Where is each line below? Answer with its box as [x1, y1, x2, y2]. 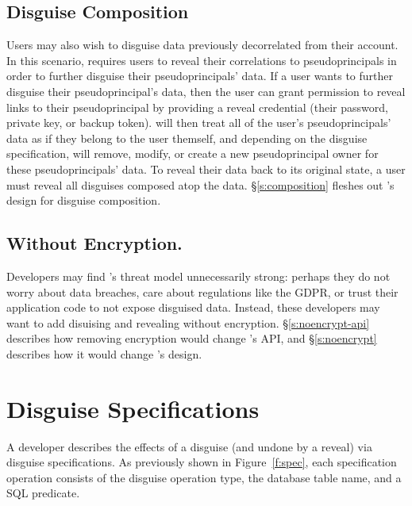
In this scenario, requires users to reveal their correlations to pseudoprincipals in [6, 52, 397, 68]
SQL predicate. [6, 485, 80, 501]
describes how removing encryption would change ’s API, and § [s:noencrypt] [6, 330, 377, 347]
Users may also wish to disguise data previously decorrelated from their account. [6, 36, 399, 53]
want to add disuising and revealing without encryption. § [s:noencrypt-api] [6, 314, 370, 331]
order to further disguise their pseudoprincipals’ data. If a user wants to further [6, 67, 393, 84]
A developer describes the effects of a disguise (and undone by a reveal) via [6, 438, 372, 454]
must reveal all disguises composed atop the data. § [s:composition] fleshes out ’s [6, 176, 395, 193]
